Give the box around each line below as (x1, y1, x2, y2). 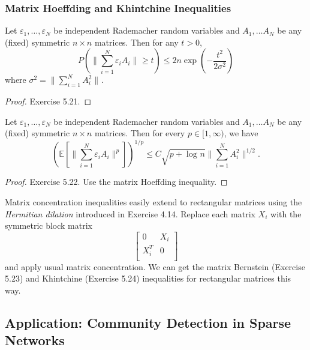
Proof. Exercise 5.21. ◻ (5, 95, 92, 107)
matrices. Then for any (94, 35, 179, 48)
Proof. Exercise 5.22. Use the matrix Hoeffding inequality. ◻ (5, 175, 228, 188)
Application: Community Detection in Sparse (5, 313, 291, 331)
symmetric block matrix (5, 219, 92, 232)
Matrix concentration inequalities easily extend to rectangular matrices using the (5, 196, 302, 208)
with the (270, 207, 302, 220)
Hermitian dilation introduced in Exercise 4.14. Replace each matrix (5, 207, 255, 220)
